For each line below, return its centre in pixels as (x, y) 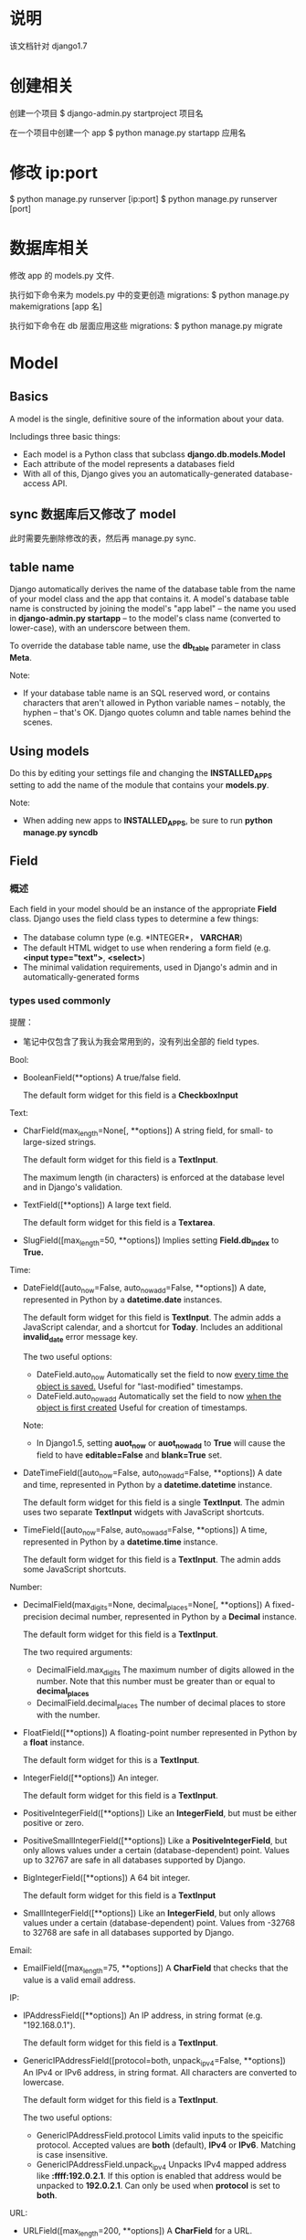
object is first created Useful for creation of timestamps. (142, 1407)
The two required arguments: (78, 1651)
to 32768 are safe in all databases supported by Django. (128, 1932)
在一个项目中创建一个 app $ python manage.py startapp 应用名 (128, 133)
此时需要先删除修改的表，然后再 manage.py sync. (103, 538)
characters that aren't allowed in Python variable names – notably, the (154, 703)
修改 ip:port (54, 173)
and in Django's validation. (73, 1187)
